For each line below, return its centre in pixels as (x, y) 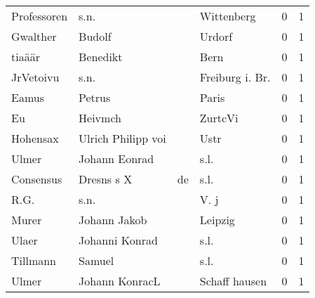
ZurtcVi (219, 118)
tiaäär (26, 57)
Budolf (95, 36)
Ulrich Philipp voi (122, 138)
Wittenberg (228, 16)
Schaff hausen (233, 281)
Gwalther (34, 36)
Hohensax (35, 138)
